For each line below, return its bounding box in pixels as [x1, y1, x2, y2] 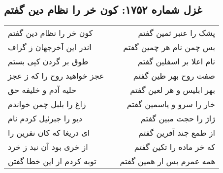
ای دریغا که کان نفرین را [8, 127, 90, 139]
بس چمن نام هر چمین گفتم [123, 41, 215, 53]
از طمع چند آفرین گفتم [138, 127, 215, 139]
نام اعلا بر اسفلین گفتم [138, 56, 215, 67]
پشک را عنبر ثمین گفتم [138, 27, 215, 39]
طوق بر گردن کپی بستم [8, 56, 89, 67]
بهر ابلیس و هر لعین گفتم [130, 84, 215, 96]
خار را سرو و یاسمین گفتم [127, 98, 215, 110]
